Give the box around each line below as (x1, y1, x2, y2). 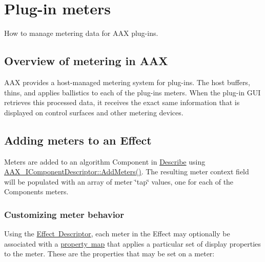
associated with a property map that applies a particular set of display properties (4, 238, 261, 249)
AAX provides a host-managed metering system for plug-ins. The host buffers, (4, 76, 250, 87)
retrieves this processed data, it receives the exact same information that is (4, 97, 240, 108)
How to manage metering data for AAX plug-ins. (4, 28, 158, 38)
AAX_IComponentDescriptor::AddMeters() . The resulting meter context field (4, 166, 249, 177)
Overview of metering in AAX (4, 53, 168, 69)
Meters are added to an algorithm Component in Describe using (4, 156, 206, 167)
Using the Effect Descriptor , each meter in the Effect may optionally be (4, 228, 230, 239)
